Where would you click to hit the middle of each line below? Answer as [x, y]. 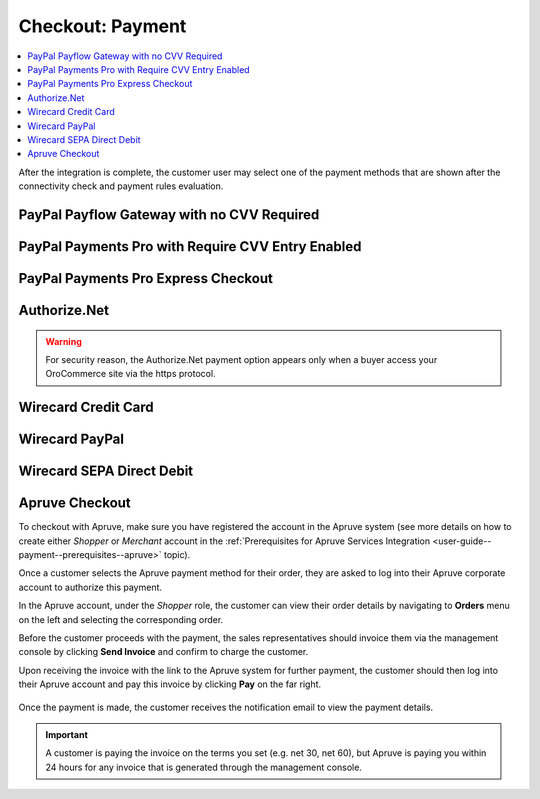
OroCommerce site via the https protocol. [130, 374]
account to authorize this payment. [90, 587]
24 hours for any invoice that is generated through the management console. [203, 767]
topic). [177, 555]
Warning [63, 341]
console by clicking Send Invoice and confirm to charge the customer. [163, 652]
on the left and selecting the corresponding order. [121, 619]
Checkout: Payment [102, 26]
